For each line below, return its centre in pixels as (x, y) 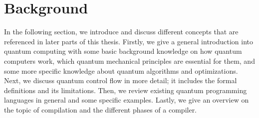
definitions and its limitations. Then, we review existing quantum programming (126, 90)
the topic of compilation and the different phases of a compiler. (101, 109)
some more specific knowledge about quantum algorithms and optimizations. (121, 70)
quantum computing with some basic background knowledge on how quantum (123, 51)
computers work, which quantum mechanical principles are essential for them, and (129, 60)
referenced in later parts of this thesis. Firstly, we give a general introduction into (129, 41)
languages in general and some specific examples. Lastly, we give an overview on (127, 100)
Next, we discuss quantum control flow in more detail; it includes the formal (121, 80)
